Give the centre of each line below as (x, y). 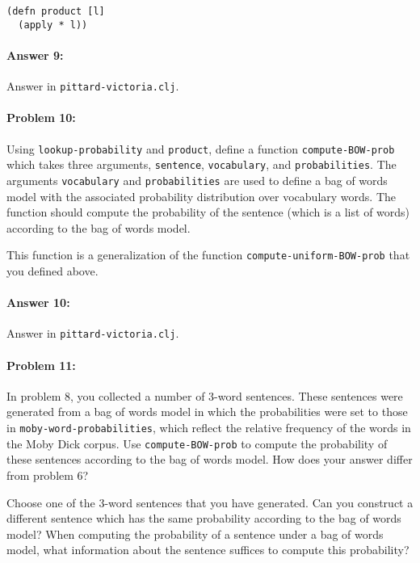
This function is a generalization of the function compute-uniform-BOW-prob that (208, 255)
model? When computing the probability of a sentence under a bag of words (195, 534)
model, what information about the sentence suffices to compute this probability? (208, 550)
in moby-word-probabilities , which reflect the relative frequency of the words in (209, 427)
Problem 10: (41, 118)
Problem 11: (41, 365)
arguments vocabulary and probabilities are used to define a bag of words (197, 180)
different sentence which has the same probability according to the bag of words (204, 518)
